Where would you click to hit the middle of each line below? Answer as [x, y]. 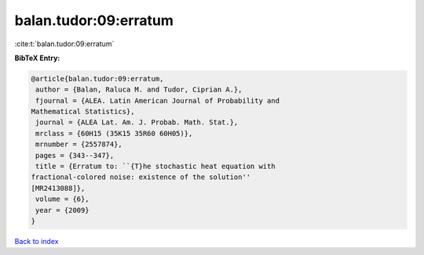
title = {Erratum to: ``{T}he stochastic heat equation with [155, 167]
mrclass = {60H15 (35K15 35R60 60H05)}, [114, 133]
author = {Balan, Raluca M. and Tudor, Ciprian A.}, [139, 90]
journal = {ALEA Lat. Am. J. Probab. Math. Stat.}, [137, 122]
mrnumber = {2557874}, [79, 144]
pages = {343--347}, [75, 155]
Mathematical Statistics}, [83, 112]
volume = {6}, [62, 199]
